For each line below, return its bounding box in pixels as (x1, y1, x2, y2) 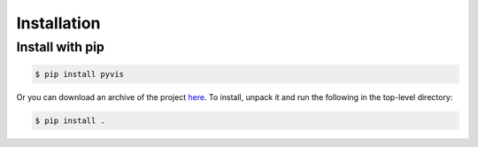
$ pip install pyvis (35, 69, 124, 79)
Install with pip (16, 39, 105, 55)
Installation (16, 13, 101, 33)
